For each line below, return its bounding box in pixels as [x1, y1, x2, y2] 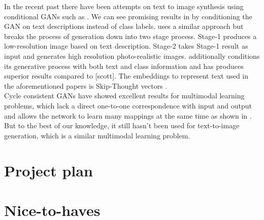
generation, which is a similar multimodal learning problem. [4, 130, 190, 140]
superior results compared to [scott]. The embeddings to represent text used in [4, 70, 249, 81]
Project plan [4, 160, 93, 180]
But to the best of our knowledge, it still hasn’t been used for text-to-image [4, 120, 240, 131]
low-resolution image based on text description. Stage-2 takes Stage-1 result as [4, 41, 248, 51]
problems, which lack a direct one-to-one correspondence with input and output [4, 100, 252, 111]
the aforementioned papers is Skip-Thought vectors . [4, 80, 168, 91]
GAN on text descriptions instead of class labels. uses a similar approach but [4, 21, 244, 31]
